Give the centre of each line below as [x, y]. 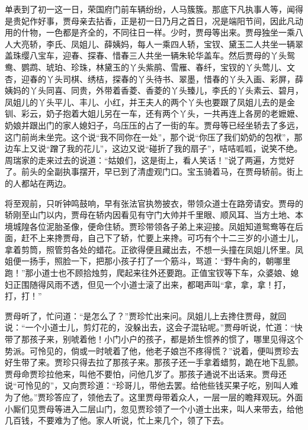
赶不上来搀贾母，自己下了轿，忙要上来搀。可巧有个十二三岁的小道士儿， [162, 238]
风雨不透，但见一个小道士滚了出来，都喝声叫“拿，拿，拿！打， [168, 284]
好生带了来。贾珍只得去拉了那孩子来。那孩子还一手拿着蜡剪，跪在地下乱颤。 [154, 362]
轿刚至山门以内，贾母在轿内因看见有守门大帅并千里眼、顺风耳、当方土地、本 [154, 215]
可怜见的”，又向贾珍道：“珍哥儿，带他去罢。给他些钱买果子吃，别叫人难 [158, 385]
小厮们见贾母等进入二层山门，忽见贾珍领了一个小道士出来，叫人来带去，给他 [154, 408]
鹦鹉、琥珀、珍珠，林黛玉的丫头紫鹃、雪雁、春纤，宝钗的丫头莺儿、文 [158, 67]
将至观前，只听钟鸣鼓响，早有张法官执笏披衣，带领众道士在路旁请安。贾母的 [154, 203]
